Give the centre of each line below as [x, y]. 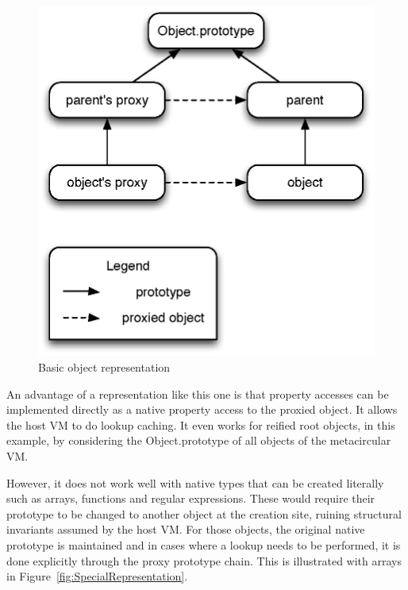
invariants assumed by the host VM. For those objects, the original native [186, 529]
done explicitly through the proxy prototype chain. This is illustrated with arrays [204, 560]
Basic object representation [104, 367]
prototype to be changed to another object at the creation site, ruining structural [204, 513]
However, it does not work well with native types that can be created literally [195, 482]
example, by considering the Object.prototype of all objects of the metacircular [199, 440]
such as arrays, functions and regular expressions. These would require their [191, 498]
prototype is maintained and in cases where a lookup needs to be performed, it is [204, 544]
